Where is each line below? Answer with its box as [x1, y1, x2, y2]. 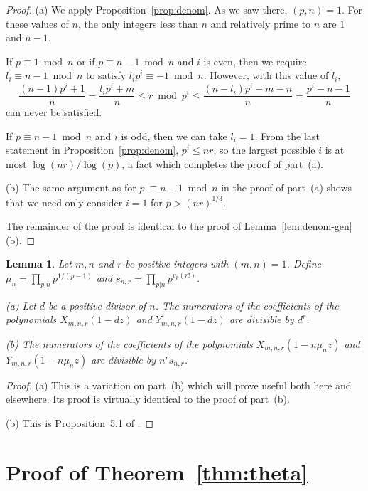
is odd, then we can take [121, 128, 227, 143]
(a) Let [6, 297, 36, 312]
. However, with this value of [203, 68, 329, 83]
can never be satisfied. [6, 105, 102, 120]
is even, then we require [203, 53, 307, 68]
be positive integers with [125, 256, 229, 271]
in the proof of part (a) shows [221, 180, 352, 195]
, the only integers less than [77, 16, 198, 31]
